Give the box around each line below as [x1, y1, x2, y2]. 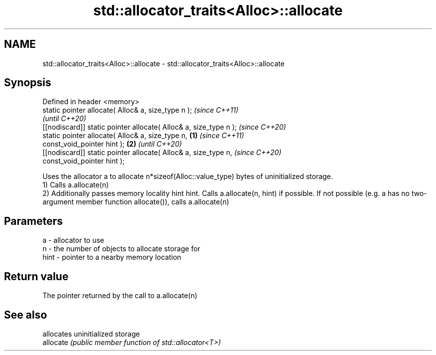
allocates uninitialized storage [42, 329, 140, 338]
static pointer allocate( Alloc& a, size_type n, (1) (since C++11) [42, 131, 244, 140]
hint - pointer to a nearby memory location [42, 253, 182, 262]
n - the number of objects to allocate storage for [42, 244, 201, 253]
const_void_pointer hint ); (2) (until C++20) [42, 140, 182, 149]
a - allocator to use [42, 236, 105, 245]
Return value [4, 270, 69, 283]
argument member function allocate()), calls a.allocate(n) [42, 197, 229, 206]
